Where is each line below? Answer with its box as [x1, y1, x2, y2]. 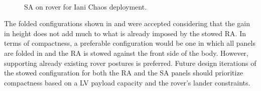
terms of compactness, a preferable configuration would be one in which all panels [4, 38, 255, 48]
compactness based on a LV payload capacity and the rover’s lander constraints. [4, 77, 250, 87]
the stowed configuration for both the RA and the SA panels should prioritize [4, 67, 243, 78]
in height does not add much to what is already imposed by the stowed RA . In [4, 28, 246, 38]
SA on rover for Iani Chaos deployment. [24, 1, 147, 12]
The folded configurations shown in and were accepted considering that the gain [4, 18, 250, 29]
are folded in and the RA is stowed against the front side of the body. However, [4, 47, 248, 58]
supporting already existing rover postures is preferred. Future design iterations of [4, 57, 256, 68]
